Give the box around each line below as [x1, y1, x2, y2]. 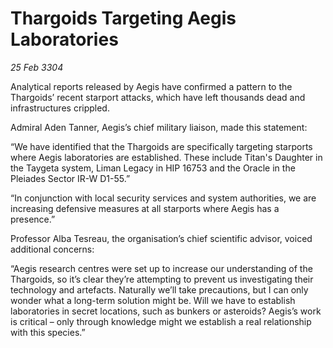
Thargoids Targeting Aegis [10, 7, 237, 30]
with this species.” [10, 326, 86, 338]
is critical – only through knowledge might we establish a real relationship [10, 315, 312, 327]
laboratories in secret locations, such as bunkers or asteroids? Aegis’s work [10, 305, 322, 317]
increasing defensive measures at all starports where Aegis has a [10, 202, 280, 214]
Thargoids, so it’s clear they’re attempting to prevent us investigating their [10, 273, 314, 285]
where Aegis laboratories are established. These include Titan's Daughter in [10, 151, 323, 163]
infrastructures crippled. [10, 102, 110, 114]
